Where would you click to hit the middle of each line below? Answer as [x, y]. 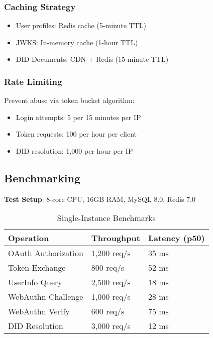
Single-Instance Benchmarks [106, 218]
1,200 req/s [111, 253]
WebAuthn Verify [39, 311]
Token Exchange [37, 268]
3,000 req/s [111, 326]
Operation [29, 238]
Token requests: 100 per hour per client [76, 134]
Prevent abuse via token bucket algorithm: [69, 100]
